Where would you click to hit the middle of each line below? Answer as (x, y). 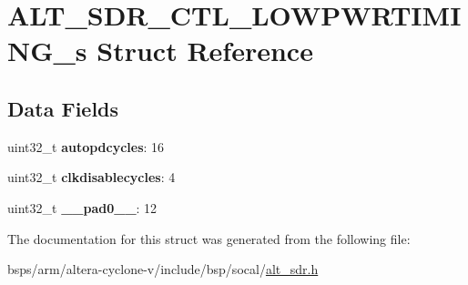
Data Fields (63, 108)
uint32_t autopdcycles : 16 (86, 146)
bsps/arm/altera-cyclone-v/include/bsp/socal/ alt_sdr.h (163, 269)
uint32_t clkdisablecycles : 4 (92, 177)
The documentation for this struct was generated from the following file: (209, 238)
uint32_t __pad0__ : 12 (82, 207)
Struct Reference (205, 51)
